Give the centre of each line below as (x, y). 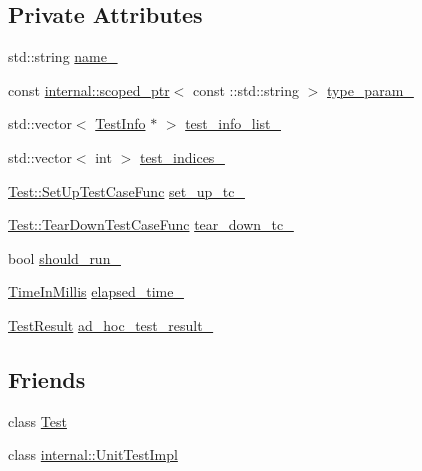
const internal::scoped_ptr (89, 89)
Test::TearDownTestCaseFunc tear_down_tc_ (151, 224)
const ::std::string (246, 89)
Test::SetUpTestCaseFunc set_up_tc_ (126, 190)
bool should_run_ (64, 257)
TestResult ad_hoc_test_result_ (111, 324)
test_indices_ (182, 156)
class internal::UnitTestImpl (93, 454)
